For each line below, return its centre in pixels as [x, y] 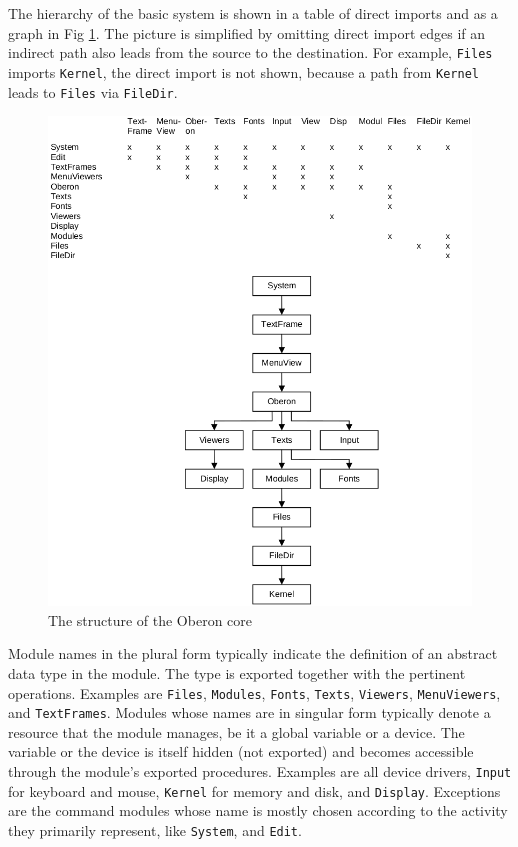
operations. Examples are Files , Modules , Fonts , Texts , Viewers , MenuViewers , [254, 692]
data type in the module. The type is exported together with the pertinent [237, 672]
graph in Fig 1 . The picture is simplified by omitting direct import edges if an [247, 32]
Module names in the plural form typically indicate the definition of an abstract [253, 653]
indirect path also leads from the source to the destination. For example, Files [250, 52]
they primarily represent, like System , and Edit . [155, 829]
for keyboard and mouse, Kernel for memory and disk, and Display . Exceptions [254, 790]
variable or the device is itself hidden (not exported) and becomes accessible [241, 751]
